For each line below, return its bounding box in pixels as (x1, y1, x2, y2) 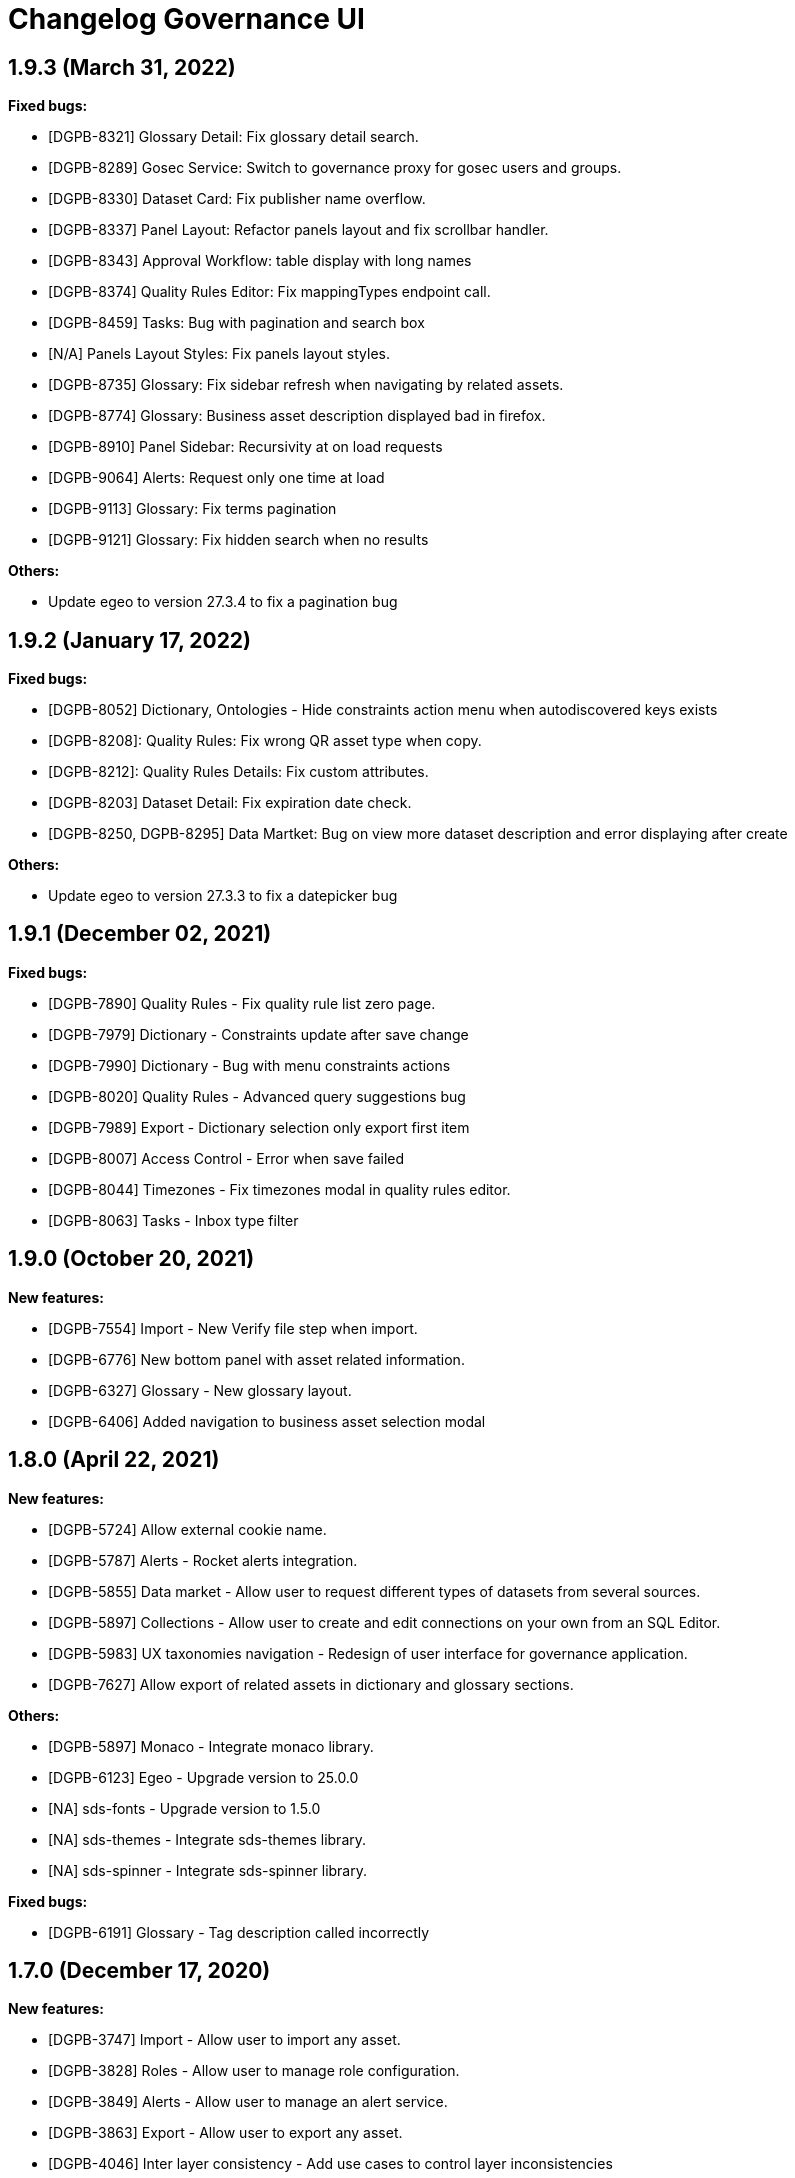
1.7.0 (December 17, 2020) (8, 1957, 271, 1983)
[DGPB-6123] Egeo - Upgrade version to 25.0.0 (48, 1768, 359, 1786)
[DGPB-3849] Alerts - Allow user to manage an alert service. (48, 2093, 448, 2111)
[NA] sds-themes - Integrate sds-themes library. (48, 1830, 367, 1848)
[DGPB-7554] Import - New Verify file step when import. (48, 1319, 418, 1337)
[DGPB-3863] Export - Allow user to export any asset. (48, 2124, 403, 2142)
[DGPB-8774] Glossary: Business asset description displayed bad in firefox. (48, 407, 546, 425)
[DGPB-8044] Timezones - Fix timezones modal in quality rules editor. (48, 1180, 511, 1198)
